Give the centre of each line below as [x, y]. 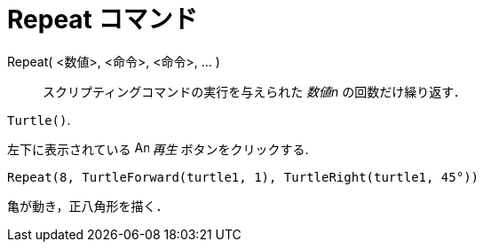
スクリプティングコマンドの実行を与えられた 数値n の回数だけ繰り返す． [254, 91]
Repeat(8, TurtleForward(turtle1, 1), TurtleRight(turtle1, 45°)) [243, 177]
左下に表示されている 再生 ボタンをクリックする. [158, 149]
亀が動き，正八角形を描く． [88, 206]
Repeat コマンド [103, 19]
